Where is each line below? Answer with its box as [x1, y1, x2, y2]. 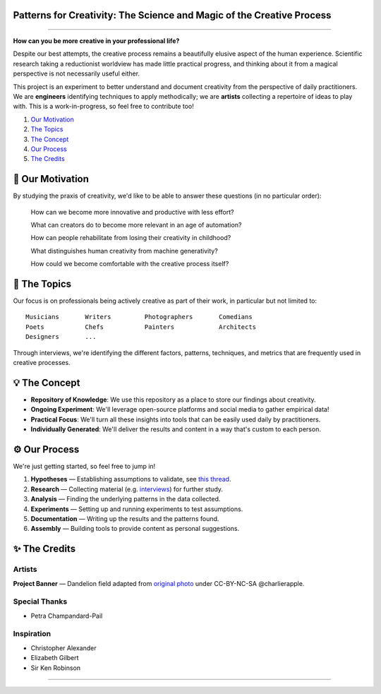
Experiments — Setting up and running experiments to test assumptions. [30, 505, 243, 513]
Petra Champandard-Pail [30, 611, 103, 620]
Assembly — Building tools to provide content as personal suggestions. [30, 525, 240, 533]
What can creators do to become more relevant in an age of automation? [30, 221, 242, 229]
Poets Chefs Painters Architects [25, 323, 257, 331]
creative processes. [13, 359, 71, 367]
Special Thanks [13, 597, 68, 606]
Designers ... [25, 333, 97, 341]
